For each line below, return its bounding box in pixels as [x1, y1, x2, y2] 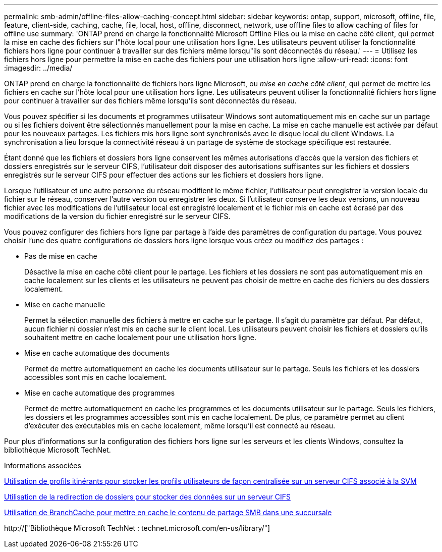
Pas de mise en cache [24, 252, 97, 260]
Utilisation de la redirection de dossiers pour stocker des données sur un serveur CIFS [4, 492, 291, 501]
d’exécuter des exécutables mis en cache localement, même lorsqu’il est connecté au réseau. [24, 421, 336, 430]
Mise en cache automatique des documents [24, 349, 170, 357]
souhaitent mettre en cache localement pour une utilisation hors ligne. [24, 333, 257, 342]
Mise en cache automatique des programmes [24, 389, 175, 397]
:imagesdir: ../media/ [4, 64, 73, 72]
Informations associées [4, 461, 81, 470]
